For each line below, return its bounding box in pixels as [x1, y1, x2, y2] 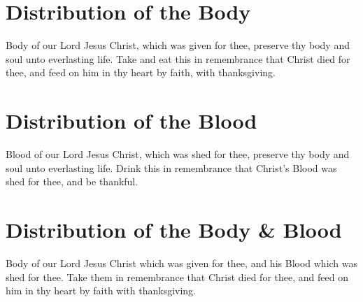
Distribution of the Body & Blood [6, 215, 342, 243]
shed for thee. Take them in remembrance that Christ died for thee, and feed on [6, 269, 348, 284]
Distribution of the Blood [6, 106, 257, 135]
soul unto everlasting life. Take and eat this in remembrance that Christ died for [6, 51, 350, 66]
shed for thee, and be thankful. [6, 174, 138, 189]
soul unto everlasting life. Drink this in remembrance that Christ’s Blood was [6, 160, 337, 175]
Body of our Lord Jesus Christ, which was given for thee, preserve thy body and [6, 38, 350, 52]
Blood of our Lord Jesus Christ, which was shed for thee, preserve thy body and [6, 147, 350, 161]
